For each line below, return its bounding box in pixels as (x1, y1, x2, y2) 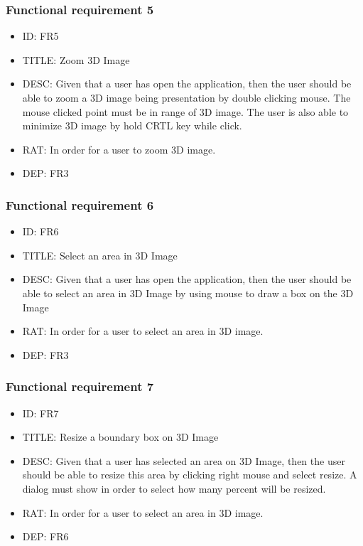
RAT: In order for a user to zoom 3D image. (22, 141, 216, 156)
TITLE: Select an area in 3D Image (22, 247, 178, 262)
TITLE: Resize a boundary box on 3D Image (22, 429, 219, 444)
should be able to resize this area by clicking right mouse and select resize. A (22, 467, 357, 482)
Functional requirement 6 (6, 196, 154, 213)
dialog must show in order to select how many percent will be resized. (22, 481, 326, 496)
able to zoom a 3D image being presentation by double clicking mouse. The (22, 90, 351, 105)
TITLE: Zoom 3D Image (22, 52, 130, 67)
